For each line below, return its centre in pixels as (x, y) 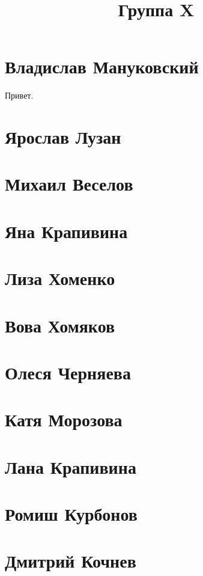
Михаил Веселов (69, 184)
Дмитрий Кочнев (71, 561)
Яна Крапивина (66, 231)
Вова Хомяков (60, 325)
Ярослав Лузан (63, 137)
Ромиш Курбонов (71, 514)
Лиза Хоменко (60, 278)
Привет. (19, 95)
